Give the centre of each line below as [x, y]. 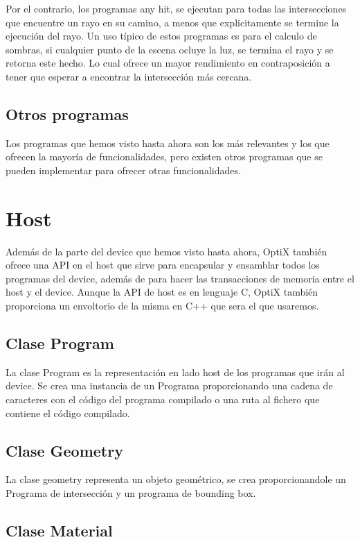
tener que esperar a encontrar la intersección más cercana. [129, 76]
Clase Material [59, 530]
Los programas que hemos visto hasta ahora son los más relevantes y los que [168, 143]
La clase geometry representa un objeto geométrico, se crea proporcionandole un [176, 479]
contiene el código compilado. [68, 413]
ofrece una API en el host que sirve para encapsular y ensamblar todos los [163, 265]
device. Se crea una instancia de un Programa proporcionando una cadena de [169, 386]
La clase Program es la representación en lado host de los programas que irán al [175, 372]
